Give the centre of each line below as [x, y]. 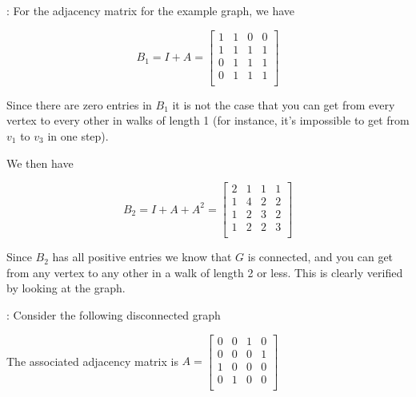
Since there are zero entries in [79, 104]
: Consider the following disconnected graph [114, 315]
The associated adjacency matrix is [92, 361]
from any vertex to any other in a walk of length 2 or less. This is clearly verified [205, 272]
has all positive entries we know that [142, 257]
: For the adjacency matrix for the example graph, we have [151, 10]
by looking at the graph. [66, 288]
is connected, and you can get [320, 257]
